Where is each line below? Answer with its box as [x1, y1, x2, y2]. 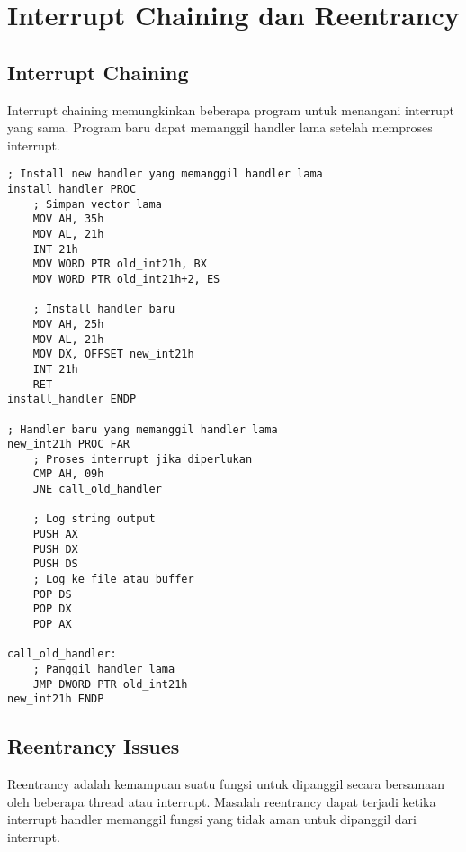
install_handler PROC [7, 183, 137, 196]
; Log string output [32, 512, 156, 526]
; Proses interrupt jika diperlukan [32, 452, 253, 466]
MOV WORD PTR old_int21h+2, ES [32, 272, 220, 286]
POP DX [32, 603, 72, 616]
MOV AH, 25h [32, 317, 104, 331]
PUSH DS [32, 557, 78, 571]
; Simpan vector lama [32, 197, 162, 211]
